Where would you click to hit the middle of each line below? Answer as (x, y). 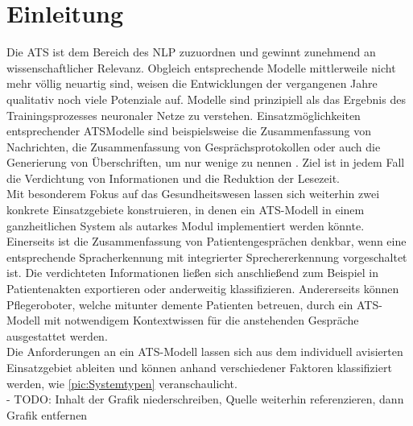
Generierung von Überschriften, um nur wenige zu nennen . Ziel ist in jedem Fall (206, 162)
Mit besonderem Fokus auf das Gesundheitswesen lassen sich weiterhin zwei (193, 194)
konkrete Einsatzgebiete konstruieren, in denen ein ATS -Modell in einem (186, 210)
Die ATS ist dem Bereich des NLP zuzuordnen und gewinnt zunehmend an (191, 52)
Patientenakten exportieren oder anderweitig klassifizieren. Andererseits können (203, 289)
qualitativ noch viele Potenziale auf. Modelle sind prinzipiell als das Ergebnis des (206, 99)
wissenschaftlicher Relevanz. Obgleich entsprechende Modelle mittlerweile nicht (201, 67)
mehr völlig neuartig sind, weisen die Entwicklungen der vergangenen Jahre (192, 83)
